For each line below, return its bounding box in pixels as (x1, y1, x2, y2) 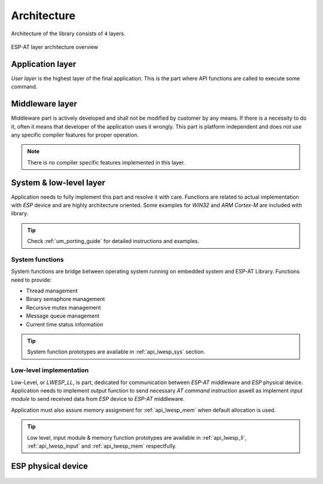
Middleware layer (11, 99, 78, 109)
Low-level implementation (11, 366, 89, 375)
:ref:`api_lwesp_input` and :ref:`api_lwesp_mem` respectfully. (27, 442, 176, 449)
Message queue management (26, 312, 100, 319)
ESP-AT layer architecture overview (11, 43, 99, 50)
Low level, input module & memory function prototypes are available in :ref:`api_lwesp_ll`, (27, 434, 247, 441)
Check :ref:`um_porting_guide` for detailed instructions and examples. (27, 238, 200, 245)
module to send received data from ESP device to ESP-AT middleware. (11, 395, 185, 403)
